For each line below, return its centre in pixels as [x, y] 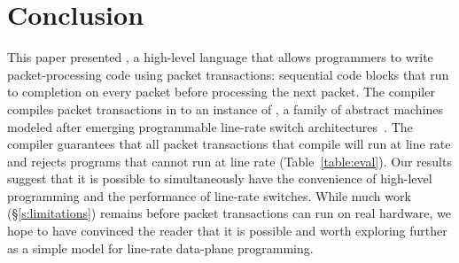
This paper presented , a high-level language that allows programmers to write [220, 57]
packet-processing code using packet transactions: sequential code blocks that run [228, 74]
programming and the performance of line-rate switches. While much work [209, 195]
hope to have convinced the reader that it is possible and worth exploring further [227, 231]
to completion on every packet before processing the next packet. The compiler [221, 92]
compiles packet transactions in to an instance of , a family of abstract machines [226, 108]
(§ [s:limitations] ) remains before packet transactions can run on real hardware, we [229, 213]
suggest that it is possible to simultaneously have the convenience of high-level [220, 178]
